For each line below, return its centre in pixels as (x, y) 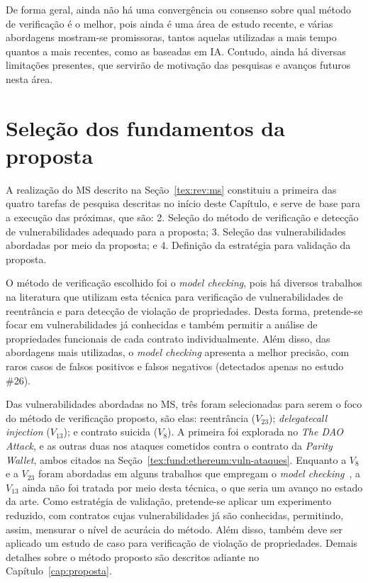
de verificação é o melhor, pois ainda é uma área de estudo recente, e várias (169, 23)
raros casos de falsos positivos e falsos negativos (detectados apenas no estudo (175, 366)
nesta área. (29, 78)
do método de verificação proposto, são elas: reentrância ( (131, 417)
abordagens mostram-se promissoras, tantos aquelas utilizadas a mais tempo (171, 37)
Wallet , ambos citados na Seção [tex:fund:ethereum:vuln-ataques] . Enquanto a (176, 459)
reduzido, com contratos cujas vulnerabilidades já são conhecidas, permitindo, (175, 515)
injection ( (28, 432)
